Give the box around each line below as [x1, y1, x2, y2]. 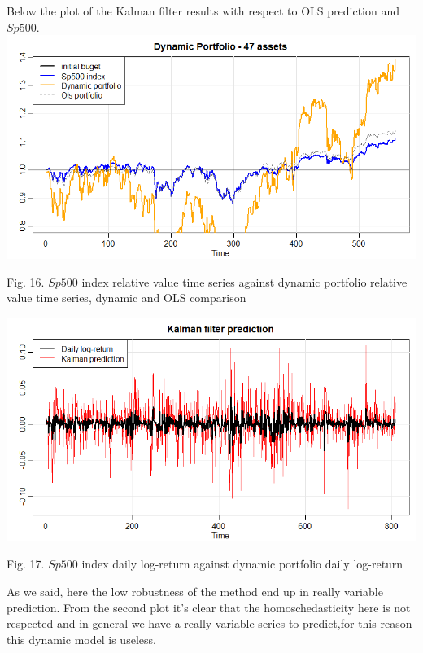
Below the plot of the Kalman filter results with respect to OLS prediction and [7, 2, 399, 19]
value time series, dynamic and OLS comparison [7, 289, 246, 306]
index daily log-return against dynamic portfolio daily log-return [81, 555, 403, 572]
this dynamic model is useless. [7, 630, 156, 647]
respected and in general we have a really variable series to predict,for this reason [7, 615, 412, 632]
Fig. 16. [7, 273, 45, 290]
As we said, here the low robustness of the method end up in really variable [7, 582, 383, 599]
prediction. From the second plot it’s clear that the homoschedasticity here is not [7, 598, 411, 616]
